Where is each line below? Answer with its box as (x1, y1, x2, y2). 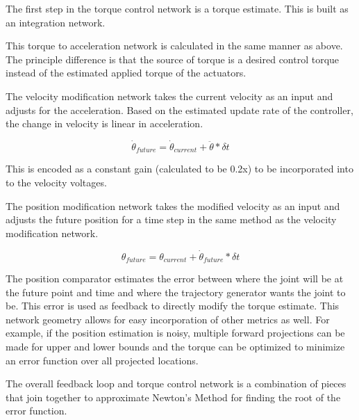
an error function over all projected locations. (6, 353, 199, 367)
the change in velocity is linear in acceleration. (6, 116, 203, 131)
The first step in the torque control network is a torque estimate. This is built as (6, 1, 349, 15)
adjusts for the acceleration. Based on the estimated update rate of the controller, (6, 102, 353, 117)
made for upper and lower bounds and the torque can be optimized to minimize (6, 339, 345, 354)
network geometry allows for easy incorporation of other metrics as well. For (6, 312, 330, 326)
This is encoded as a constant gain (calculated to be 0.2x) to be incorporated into (6, 161, 353, 176)
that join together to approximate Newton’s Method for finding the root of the (6, 389, 341, 404)
